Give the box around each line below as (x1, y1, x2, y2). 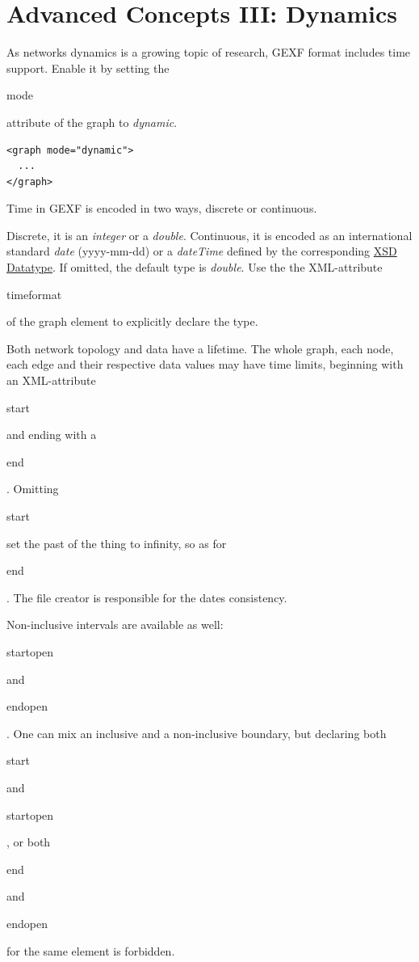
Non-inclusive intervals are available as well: (6, 616, 224, 633)
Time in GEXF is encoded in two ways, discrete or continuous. (6, 200, 317, 217)
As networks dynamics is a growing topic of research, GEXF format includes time (6, 44, 411, 61)
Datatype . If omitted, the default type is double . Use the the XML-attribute (6, 259, 383, 276)
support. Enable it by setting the (6, 59, 170, 76)
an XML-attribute (6, 372, 96, 389)
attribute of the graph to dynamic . (6, 113, 178, 130)
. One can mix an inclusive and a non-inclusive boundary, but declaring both (6, 724, 387, 741)
